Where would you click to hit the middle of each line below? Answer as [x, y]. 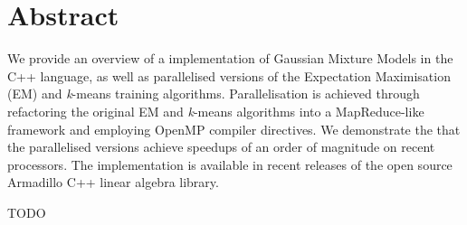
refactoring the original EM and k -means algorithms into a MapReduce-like [216, 111]
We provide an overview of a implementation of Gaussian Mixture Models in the [230, 58]
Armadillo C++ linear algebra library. [113, 182]
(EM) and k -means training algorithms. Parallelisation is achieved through [214, 94]
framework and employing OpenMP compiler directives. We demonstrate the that [234, 129]
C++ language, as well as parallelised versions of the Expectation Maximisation [229, 75]
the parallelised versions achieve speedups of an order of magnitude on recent [221, 147]
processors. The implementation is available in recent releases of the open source [230, 164]
